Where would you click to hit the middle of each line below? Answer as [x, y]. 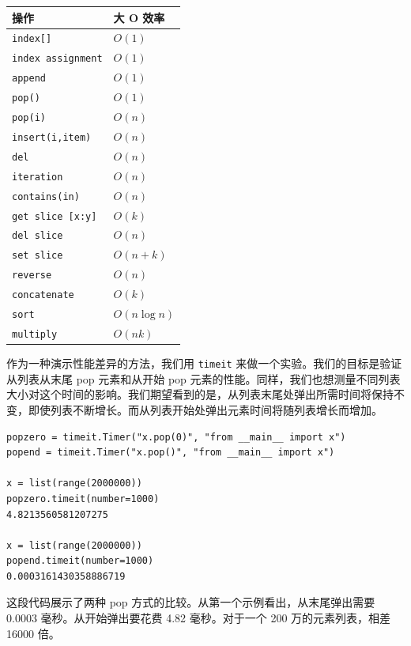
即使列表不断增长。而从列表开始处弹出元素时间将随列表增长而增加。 [205, 409]
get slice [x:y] [55, 216]
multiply [35, 334]
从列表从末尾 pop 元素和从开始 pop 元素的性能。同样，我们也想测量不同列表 [204, 378]
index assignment [57, 59]
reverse [32, 276]
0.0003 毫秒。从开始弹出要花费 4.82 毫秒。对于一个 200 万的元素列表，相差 [199, 618]
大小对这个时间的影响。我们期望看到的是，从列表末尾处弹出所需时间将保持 [200, 394]
